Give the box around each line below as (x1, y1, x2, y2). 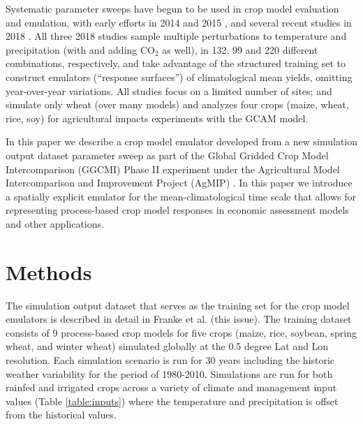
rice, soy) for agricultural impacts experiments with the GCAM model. (6, 110, 309, 125)
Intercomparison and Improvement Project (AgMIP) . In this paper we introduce (6, 175, 353, 190)
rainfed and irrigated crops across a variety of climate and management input (6, 380, 337, 395)
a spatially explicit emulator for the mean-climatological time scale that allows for (6, 189, 356, 203)
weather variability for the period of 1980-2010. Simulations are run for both (6, 366, 333, 381)
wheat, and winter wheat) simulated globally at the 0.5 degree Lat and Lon (6, 339, 329, 353)
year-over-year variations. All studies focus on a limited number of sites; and (6, 83, 332, 98)
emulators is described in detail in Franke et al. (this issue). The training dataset (6, 312, 352, 326)
